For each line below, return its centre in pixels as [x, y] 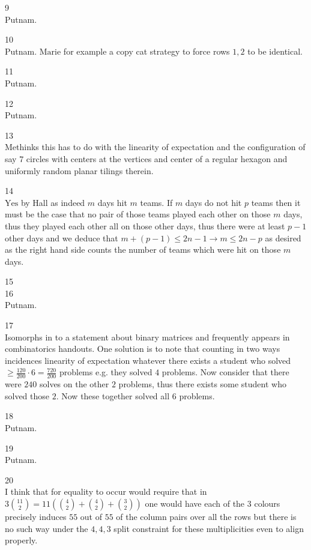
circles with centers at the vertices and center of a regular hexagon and [157, 158]
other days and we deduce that [62, 237]
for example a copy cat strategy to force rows [146, 51]
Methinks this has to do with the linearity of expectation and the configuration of [155, 147]
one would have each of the [195, 503]
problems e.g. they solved [106, 372]
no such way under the [47, 528]
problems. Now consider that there [225, 372]
